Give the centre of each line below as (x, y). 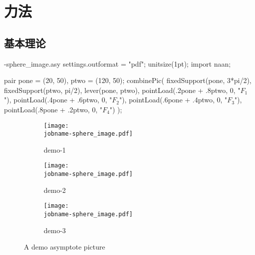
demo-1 (55, 149)
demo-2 (55, 190)
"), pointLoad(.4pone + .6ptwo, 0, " (58, 100)
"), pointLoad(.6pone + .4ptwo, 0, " (173, 100)
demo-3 (55, 230)
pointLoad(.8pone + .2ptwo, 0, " (53, 109)
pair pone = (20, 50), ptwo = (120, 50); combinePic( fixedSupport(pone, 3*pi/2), (128, 80)
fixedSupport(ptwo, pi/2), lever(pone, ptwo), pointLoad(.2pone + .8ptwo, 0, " (122, 90)
